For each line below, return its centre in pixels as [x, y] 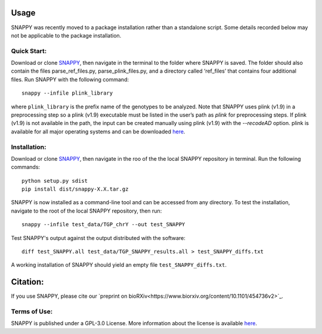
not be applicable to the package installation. [66, 35]
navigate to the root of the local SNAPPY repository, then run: [86, 211]
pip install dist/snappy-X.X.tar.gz [75, 189]
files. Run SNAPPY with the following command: [70, 79]
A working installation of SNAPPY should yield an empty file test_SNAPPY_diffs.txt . [119, 265]
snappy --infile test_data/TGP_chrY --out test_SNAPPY [103, 224]
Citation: [27, 282]
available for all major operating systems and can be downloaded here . [98, 132]
